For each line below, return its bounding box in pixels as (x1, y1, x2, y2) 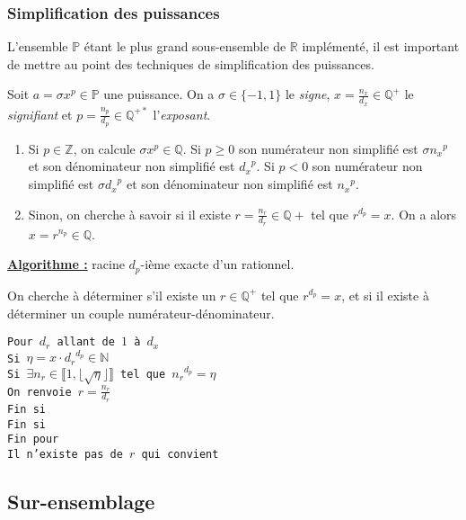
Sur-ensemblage (7, 487, 155, 515)
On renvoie (7, 385, 72, 399)
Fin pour (7, 433, 59, 446)
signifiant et (7, 104, 73, 123)
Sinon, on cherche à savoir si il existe (28, 204, 231, 223)
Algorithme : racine (7, 255, 125, 273)
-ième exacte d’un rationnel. (140, 255, 295, 273)
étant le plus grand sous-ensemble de (84, 37, 286, 56)
